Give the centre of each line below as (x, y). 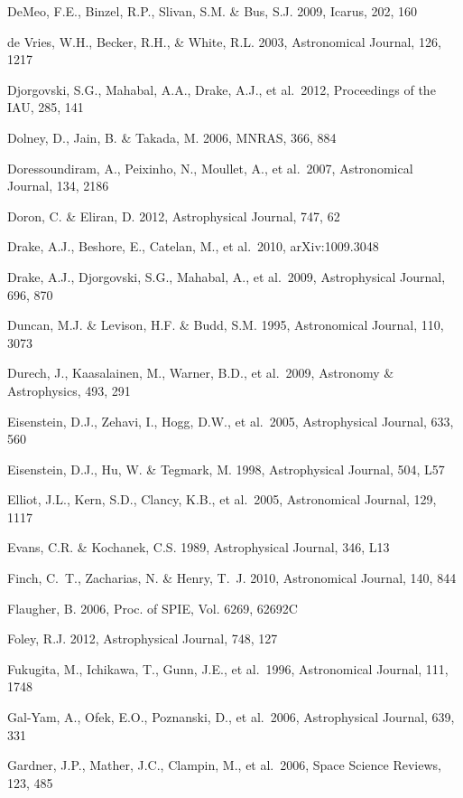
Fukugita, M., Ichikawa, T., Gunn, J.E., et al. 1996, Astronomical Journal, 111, (228, 668)
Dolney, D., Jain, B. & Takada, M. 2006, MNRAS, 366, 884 (172, 137)
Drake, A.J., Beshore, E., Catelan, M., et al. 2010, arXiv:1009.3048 (193, 246)
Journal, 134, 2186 (58, 186)
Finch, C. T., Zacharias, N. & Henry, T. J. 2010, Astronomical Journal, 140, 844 (232, 578)
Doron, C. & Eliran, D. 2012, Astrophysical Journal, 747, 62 (174, 216)
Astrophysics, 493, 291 (69, 390)
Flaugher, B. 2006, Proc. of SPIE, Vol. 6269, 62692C (153, 608)
